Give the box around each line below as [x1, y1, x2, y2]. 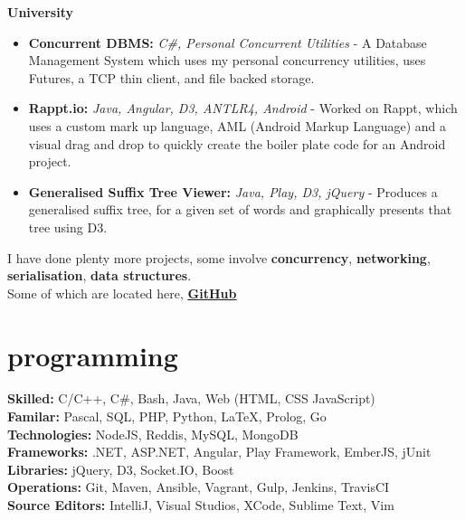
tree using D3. [28, 217, 108, 236]
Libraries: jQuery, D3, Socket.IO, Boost [7, 459, 234, 478]
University [7, 3, 73, 21]
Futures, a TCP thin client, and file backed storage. [28, 68, 315, 87]
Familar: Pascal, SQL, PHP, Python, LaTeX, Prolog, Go [7, 407, 327, 426]
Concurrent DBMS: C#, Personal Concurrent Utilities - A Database [28, 33, 427, 52]
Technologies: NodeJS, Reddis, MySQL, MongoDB [7, 424, 299, 443]
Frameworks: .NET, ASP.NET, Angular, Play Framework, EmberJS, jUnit [7, 442, 432, 461]
